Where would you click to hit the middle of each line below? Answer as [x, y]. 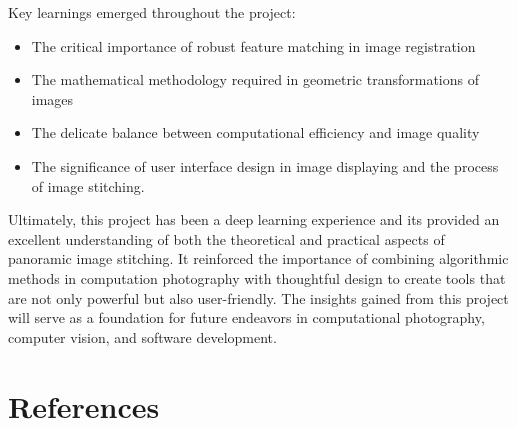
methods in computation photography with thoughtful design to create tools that [257, 277]
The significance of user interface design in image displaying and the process [265, 165]
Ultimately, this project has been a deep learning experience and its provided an [254, 219]
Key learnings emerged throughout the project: [152, 12]
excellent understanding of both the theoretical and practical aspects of [226, 238]
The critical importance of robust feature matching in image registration [253, 45]
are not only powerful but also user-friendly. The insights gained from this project [258, 297]
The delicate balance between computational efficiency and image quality [255, 132]
